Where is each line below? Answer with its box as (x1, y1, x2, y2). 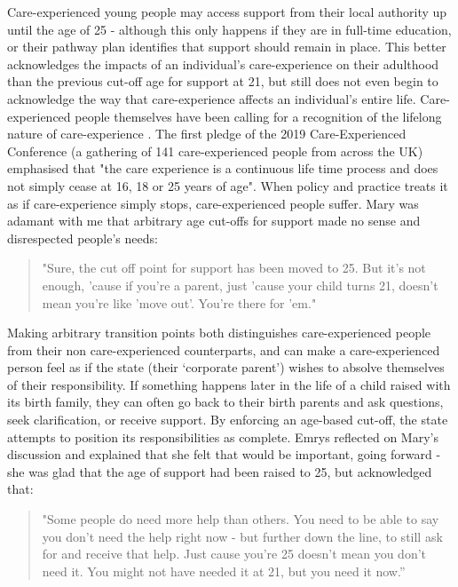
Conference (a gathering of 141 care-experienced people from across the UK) (7, 141, 423, 160)
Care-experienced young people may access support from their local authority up (7, 3, 447, 20)
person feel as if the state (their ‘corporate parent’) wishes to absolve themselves (7, 358, 445, 377)
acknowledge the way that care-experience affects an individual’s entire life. (7, 89, 416, 107)
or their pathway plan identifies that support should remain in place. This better (7, 37, 446, 56)
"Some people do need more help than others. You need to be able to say (42, 510, 439, 528)
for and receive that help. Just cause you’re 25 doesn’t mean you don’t (42, 544, 427, 563)
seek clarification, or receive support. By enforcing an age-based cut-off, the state (7, 410, 448, 429)
